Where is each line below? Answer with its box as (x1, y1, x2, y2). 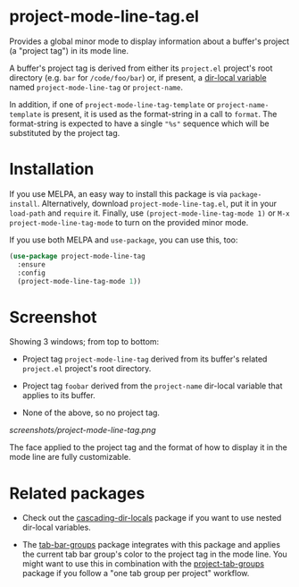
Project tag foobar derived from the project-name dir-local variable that (21, 380, 283, 391)
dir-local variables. (21, 522, 91, 533)
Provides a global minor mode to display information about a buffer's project (9, 36, 290, 47)
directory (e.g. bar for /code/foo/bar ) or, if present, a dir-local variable (9, 72, 267, 82)
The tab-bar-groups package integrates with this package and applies (21, 540, 281, 550)
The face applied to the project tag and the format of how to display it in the (9, 442, 287, 453)
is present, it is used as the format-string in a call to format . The (43, 108, 278, 119)
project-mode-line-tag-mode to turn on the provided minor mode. (9, 217, 249, 227)
